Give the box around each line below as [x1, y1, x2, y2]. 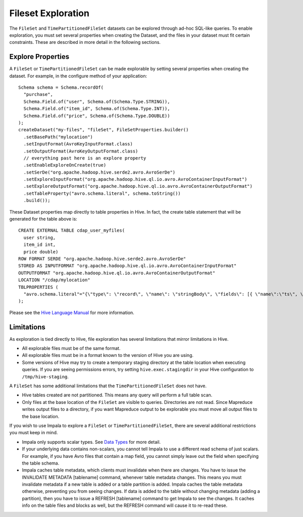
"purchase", [23, 91, 53, 97]
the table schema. [22, 460, 60, 466]
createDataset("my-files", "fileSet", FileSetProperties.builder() [18, 127, 189, 133]
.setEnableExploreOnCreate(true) [23, 162, 107, 168]
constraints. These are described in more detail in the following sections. [9, 39, 161, 45]
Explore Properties [9, 53, 70, 61]
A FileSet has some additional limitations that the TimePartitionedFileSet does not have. [9, 383, 207, 389]
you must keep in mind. [9, 430, 58, 436]
